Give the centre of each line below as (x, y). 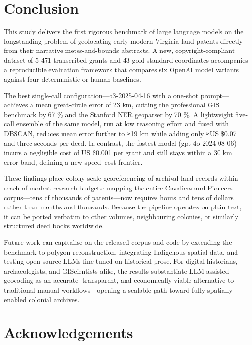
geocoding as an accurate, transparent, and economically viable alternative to (119, 280)
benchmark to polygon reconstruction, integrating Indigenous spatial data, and (121, 251)
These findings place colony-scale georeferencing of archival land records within (121, 178)
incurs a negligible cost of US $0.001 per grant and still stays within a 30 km (118, 152)
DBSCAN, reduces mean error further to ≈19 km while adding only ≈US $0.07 (120, 133)
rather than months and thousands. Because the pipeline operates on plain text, (123, 207)
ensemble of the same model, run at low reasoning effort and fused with (122, 124)
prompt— (215, 95)
